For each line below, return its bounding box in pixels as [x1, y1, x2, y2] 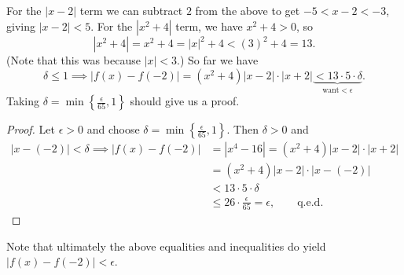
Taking [6, 93, 40, 109]
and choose [86, 121, 140, 137]
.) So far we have [177, 52, 259, 68]
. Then [226, 121, 259, 137]
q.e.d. [297, 196, 324, 208]
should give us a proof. [130, 93, 240, 109]
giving [6, 17, 35, 34]
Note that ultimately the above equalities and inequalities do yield [6, 237, 326, 254]
